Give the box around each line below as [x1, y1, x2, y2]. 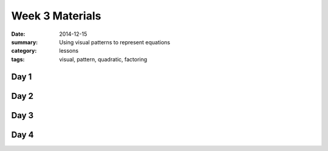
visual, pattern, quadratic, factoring [59, 55, 148, 63]
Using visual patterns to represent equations [59, 38, 170, 45]
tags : [11, 55, 25, 63]
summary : [11, 38, 38, 45]
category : [11, 47, 37, 55]
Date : [11, 30, 26, 38]
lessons [59, 47, 79, 55]
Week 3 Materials [11, 9, 101, 22]
